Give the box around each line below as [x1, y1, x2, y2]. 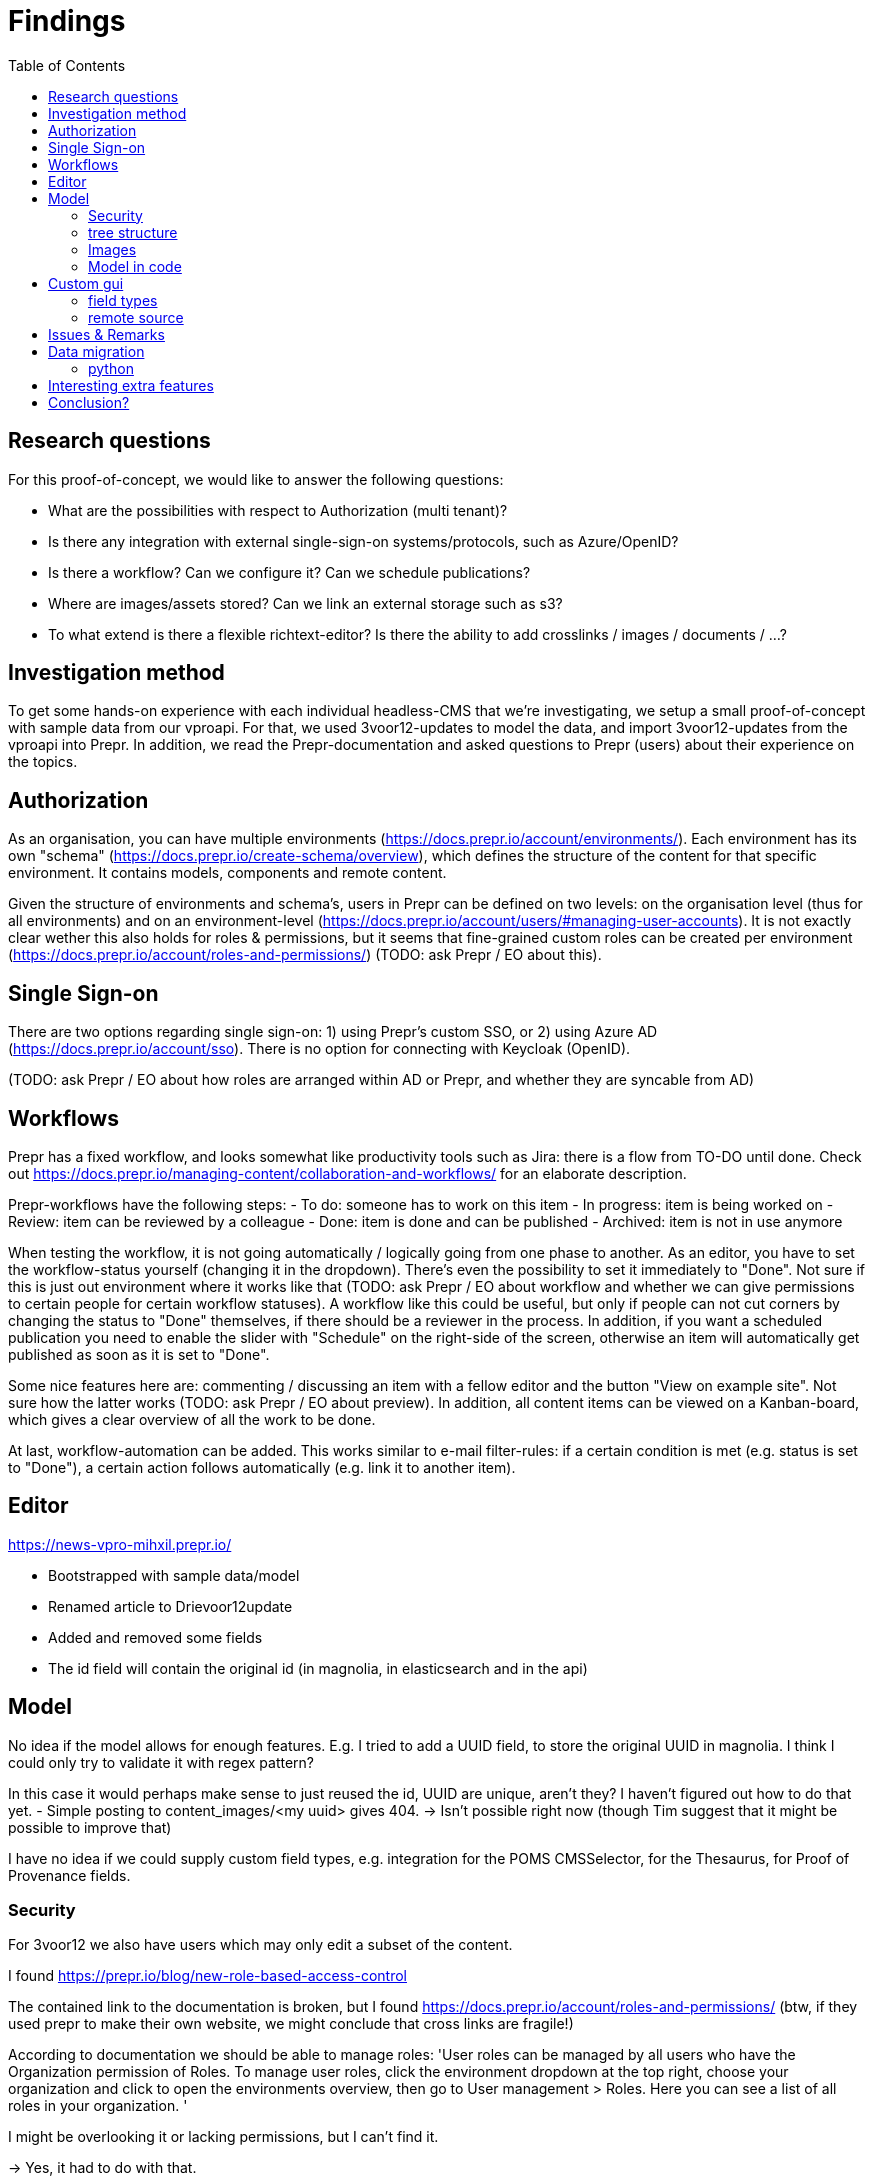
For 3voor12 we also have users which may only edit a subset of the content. [8, 1936, 513, 1954]
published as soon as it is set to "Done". [8, 1345, 270, 1363]
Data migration [48, 342, 145, 360]
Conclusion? [48, 393, 130, 411]
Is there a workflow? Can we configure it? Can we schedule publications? [48, 563, 531, 581]
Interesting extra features [48, 376, 214, 394]
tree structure [88, 223, 178, 241]
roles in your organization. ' [8, 2097, 188, 2115]
